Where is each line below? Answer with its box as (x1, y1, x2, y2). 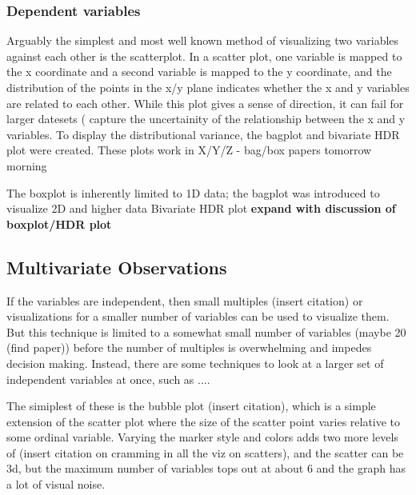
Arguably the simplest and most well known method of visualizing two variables (6, 32, 399, 49)
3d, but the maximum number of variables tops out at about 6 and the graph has (6, 460, 406, 477)
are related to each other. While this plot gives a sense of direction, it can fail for (6, 94, 404, 111)
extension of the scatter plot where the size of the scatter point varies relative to (6, 413, 401, 429)
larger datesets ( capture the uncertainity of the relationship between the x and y (6, 110, 406, 127)
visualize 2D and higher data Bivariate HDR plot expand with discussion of (6, 200, 396, 217)
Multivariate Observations (6, 254, 227, 279)
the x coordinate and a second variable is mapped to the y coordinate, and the (6, 63, 392, 80)
